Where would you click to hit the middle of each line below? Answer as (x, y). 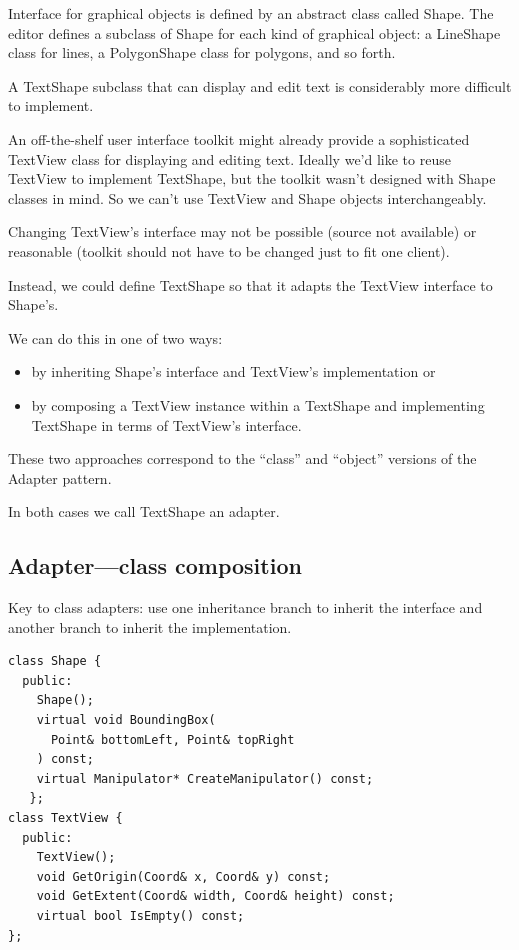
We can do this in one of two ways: (115, 337)
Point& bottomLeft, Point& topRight (172, 739)
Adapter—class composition (155, 565)
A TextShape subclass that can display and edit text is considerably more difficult (260, 85)
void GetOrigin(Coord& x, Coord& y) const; (183, 876)
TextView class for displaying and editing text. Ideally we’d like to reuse (229, 158)
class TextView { (65, 818)
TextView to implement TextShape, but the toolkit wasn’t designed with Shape (252, 178)
